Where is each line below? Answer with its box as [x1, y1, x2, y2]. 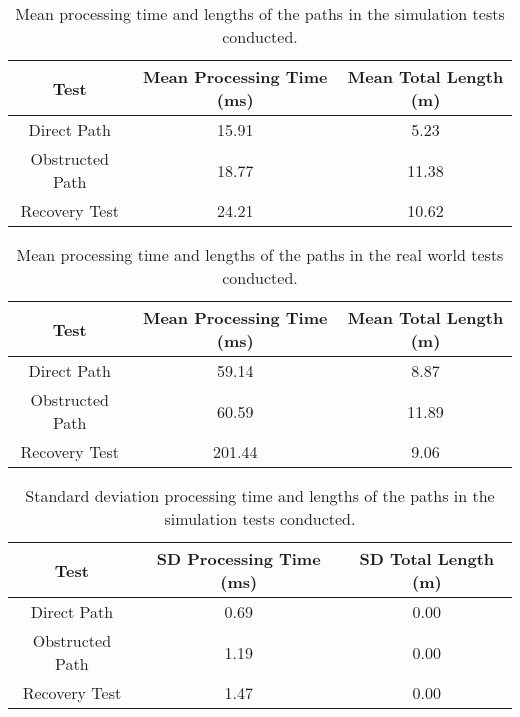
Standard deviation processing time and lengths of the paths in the [25, 484, 495, 507]
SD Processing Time [156, 547, 321, 570]
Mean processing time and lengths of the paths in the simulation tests [15, 2, 505, 25]
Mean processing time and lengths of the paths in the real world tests [16, 243, 504, 266]
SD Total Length [359, 547, 495, 570]
